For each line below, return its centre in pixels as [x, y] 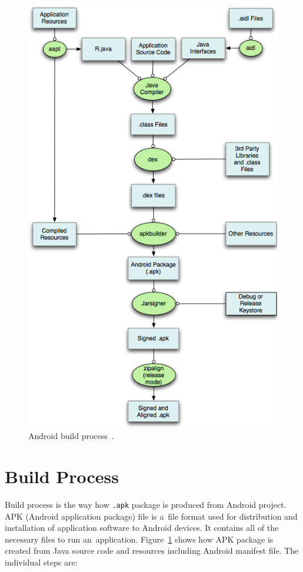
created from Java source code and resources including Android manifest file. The [152, 551]
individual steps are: [41, 562]
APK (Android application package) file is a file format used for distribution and [151, 516]
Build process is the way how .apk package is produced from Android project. [146, 504]
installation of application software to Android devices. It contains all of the [142, 528]
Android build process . [71, 436]
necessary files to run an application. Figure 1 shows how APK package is [139, 539]
